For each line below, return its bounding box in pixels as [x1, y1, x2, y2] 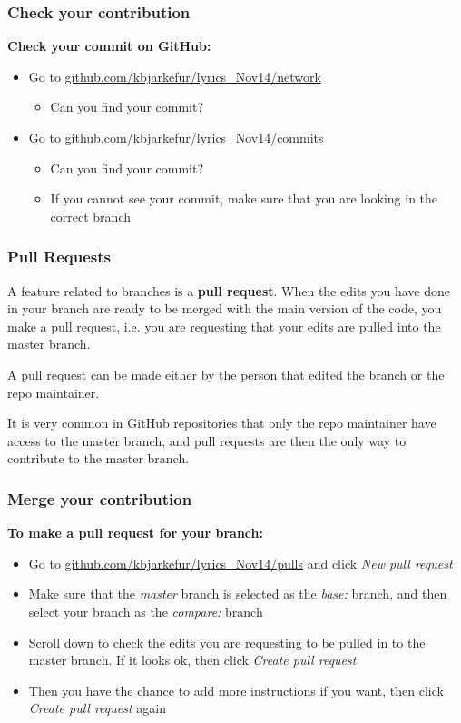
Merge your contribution [7, 487, 192, 510]
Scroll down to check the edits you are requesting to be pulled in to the [28, 632, 426, 651]
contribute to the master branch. [7, 449, 190, 468]
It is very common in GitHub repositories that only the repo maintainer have [7, 413, 436, 432]
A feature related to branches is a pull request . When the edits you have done [7, 281, 451, 300]
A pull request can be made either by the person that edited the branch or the [7, 364, 445, 383]
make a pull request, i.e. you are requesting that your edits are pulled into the [7, 316, 441, 335]
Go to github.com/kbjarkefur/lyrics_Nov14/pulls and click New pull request [28, 553, 453, 572]
